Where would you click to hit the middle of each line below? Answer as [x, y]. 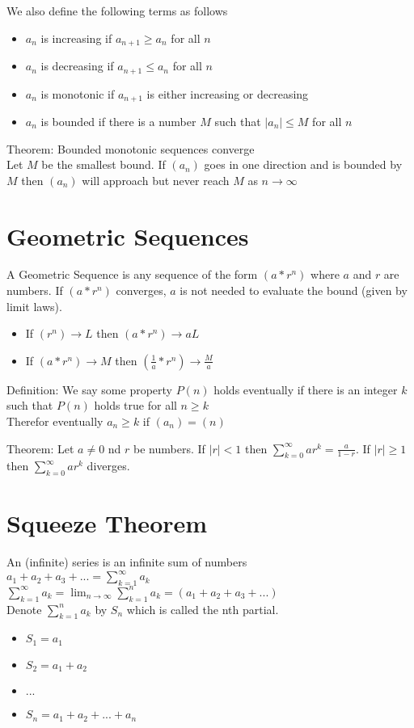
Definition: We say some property [89, 389]
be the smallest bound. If [103, 164]
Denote [24, 609]
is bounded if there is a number [118, 121]
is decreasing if [77, 66]
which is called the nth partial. [203, 609]
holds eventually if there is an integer [306, 389]
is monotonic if [78, 93]
